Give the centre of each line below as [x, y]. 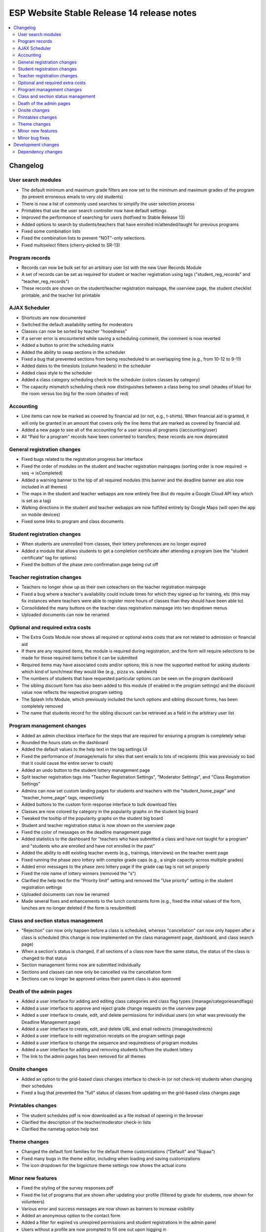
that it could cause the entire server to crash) [67, 763]
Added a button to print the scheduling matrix [68, 345]
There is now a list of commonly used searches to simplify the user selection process [108, 204]
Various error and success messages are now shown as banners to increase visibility [108, 1209]
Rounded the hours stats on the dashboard [65, 742]
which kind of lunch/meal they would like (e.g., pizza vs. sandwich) [89, 672]
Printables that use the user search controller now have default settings [94, 210]
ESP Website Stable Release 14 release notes [103, 13]
